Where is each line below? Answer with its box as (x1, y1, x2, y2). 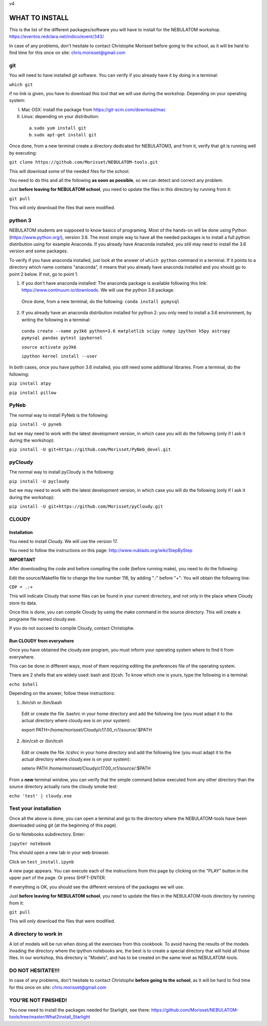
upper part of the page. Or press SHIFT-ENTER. (9, 875, 106, 881)
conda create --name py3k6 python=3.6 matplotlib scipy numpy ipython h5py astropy (21, 328, 230, 334)
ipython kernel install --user (21, 354, 97, 359)
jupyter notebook (9, 841, 51, 846)
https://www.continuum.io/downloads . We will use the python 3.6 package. (21, 287, 175, 293)
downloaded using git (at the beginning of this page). (9, 822, 118, 828)
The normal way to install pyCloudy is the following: (9, 469, 115, 475)
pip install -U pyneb (9, 422, 62, 427)
